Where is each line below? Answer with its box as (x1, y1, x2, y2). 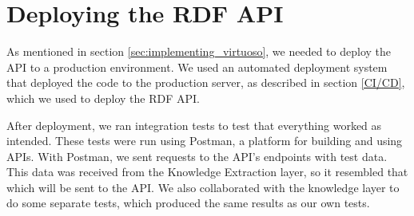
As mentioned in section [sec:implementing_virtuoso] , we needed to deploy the (6, 43, 391, 60)
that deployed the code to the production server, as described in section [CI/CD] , (6, 74, 405, 91)
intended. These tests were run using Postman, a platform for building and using (6, 132, 403, 149)
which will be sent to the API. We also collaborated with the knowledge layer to (6, 179, 400, 195)
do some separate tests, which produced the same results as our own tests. (6, 194, 370, 211)
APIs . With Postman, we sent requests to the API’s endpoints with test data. (6, 147, 388, 164)
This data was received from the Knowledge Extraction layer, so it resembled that (6, 163, 408, 180)
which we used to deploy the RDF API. (6, 89, 200, 106)
